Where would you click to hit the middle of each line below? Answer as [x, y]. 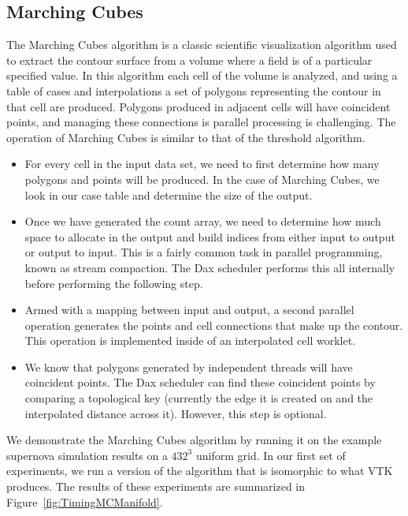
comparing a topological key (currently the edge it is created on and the [199, 398]
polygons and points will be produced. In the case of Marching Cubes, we [202, 179]
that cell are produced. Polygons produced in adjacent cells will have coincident [198, 106]
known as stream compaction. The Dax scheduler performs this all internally [210, 267]
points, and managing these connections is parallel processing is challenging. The [201, 122]
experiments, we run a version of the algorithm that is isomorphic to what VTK [200, 471]
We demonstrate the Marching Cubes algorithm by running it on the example [194, 440]
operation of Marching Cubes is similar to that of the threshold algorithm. [186, 137]
